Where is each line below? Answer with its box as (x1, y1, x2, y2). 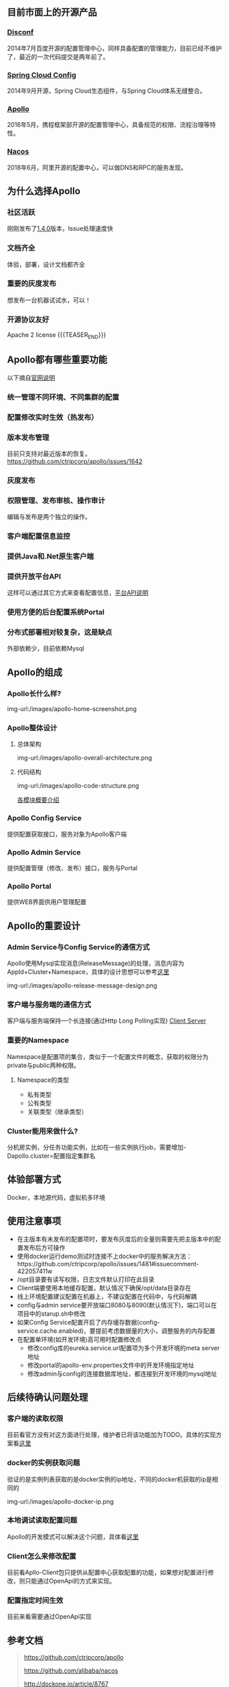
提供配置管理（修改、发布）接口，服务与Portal (7, 864, 138, 872)
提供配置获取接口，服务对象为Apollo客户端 (7, 830, 127, 838)
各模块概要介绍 (16, 795, 59, 804)
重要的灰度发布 (7, 279, 57, 288)
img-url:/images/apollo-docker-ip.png (7, 1497, 114, 1505)
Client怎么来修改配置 (7, 1551, 77, 1561)
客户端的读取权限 (7, 1413, 64, 1423)
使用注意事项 (7, 1215, 62, 1227)
